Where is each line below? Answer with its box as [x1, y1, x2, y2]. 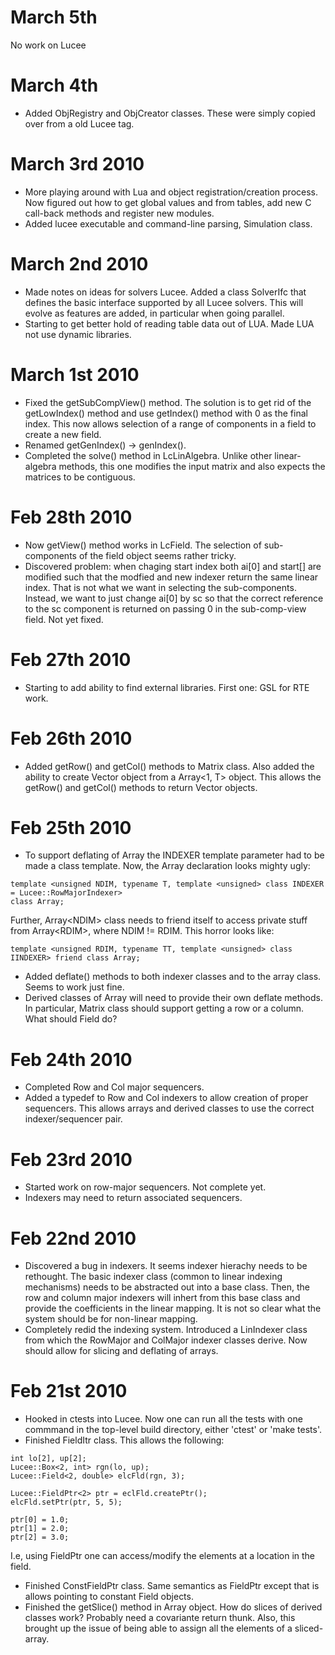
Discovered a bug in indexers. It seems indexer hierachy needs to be [24, 1260, 308, 1272]
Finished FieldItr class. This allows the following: [24, 1434, 225, 1446]
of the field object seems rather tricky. [78, 549, 237, 561]
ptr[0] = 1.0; [10, 1515, 70, 1525]
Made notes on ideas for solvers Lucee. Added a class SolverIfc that [24, 286, 307, 298]
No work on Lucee [10, 39, 87, 51]
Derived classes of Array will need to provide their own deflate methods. [24, 992, 323, 1004]
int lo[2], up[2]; [10, 1454, 87, 1464]
